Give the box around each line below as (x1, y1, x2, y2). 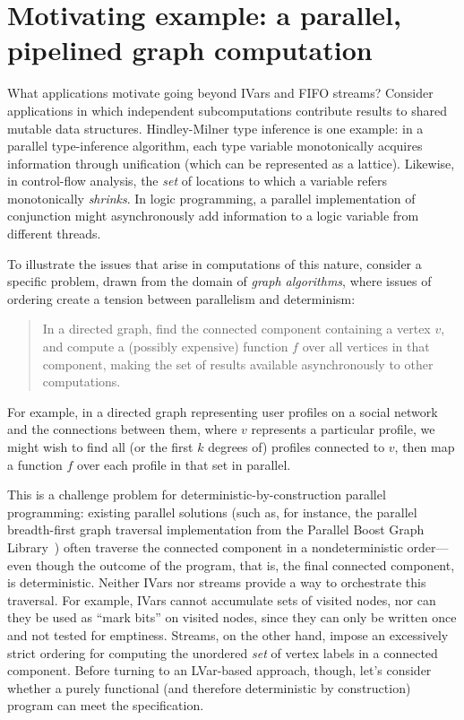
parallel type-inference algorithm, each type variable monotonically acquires (7, 136, 423, 155)
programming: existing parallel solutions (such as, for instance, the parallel (7, 502, 417, 521)
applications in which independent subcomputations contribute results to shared (7, 100, 448, 119)
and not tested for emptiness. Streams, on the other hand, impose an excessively (7, 625, 449, 644)
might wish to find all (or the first (7, 438, 193, 455)
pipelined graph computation (7, 31, 373, 68)
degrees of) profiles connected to (208, 438, 385, 455)
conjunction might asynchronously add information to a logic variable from (7, 206, 419, 225)
